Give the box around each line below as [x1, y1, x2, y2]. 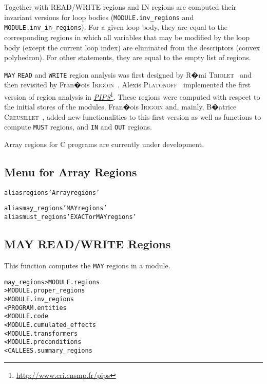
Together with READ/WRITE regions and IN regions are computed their [4, 2, 237, 12]
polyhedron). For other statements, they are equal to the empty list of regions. [4, 52, 251, 63]
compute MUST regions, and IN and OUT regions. [4, 121, 152, 132]
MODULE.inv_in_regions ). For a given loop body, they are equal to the [4, 22, 227, 32]
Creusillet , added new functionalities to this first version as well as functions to [4, 111, 261, 122]
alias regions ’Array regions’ [4, 189, 100, 196]
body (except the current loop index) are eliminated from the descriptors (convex [4, 42, 260, 52]
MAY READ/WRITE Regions [4, 236, 171, 252]
